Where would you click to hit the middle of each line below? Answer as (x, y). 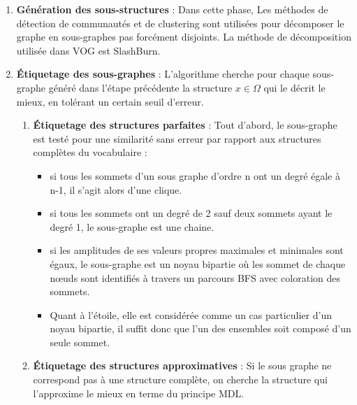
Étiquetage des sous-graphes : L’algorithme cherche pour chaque (163, 74)
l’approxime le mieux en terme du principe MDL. (139, 393)
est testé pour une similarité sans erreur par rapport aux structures (177, 138)
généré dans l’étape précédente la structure (140, 87)
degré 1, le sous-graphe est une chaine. (132, 226)
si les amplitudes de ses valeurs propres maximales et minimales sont (197, 250)
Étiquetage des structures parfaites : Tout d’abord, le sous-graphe (185, 125)
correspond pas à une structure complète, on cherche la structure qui (180, 379)
